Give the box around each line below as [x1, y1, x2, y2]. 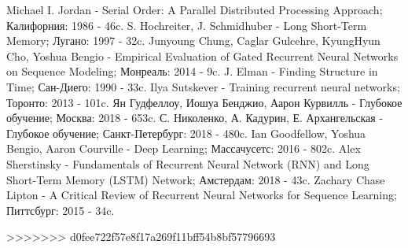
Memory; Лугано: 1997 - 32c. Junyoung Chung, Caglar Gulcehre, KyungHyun [6, 32, 380, 49]
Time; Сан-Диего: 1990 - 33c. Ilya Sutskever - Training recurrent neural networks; [6, 78, 400, 94]
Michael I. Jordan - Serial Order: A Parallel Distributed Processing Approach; [6, 2, 383, 17]
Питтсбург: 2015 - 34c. [6, 202, 115, 218]
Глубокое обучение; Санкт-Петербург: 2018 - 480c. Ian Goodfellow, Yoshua [6, 124, 366, 141]
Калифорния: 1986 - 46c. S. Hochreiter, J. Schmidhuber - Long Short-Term [6, 17, 367, 33]
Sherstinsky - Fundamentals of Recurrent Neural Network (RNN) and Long [6, 155, 369, 172]
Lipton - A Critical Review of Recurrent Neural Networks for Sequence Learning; [6, 187, 397, 203]
